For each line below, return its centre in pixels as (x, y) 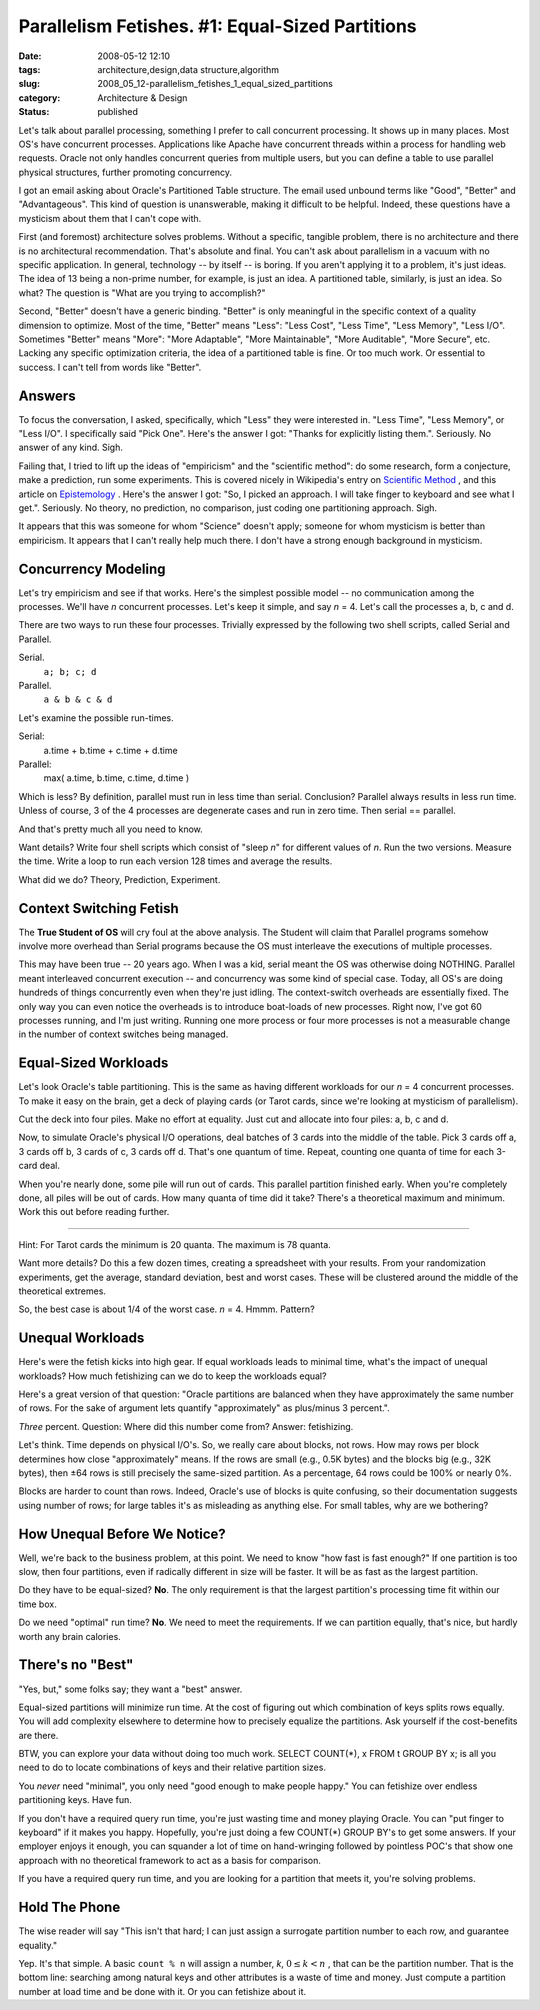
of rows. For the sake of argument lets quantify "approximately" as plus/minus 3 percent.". (204, 1408)
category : (39, 97)
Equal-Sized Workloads (93, 1063)
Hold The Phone (69, 1907)
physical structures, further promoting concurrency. (125, 172)
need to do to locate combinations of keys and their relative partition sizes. (172, 1767)
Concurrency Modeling (92, 568)
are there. (38, 1735)
